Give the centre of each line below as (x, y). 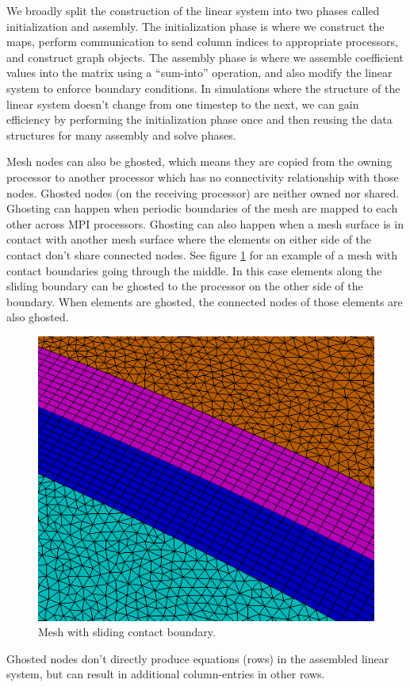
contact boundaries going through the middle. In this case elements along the (194, 270)
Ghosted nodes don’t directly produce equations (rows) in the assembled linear (198, 658)
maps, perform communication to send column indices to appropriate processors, (202, 42)
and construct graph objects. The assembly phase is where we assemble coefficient (205, 57)
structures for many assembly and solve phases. (121, 134)
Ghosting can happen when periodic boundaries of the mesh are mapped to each (202, 208)
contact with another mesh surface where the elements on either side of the (189, 239)
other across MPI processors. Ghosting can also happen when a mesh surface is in (205, 223)
